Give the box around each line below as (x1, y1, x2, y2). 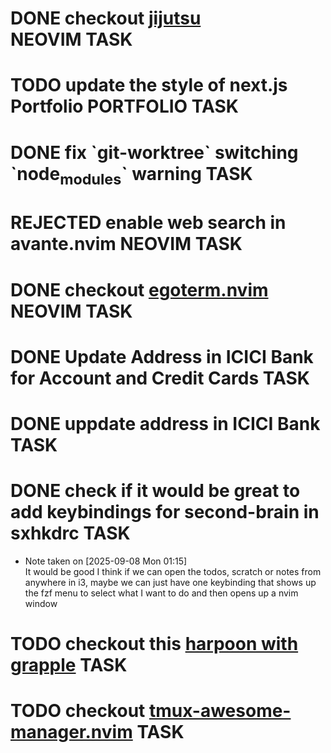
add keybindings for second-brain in (10, 501, 320, 524)
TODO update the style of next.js (10, 74, 288, 97)
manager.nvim (10, 721, 133, 744)
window (24, 597, 58, 609)
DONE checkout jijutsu (10, 7, 202, 30)
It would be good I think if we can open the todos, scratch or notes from (24, 565, 322, 577)
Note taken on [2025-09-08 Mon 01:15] (24, 555, 188, 567)
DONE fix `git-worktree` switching (10, 141, 299, 164)
